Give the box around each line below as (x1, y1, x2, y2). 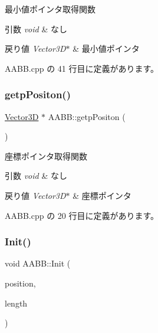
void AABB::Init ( (5, 257, 71, 269)
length (5, 297, 28, 309)
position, (5, 277, 36, 289)
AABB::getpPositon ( (48, 110, 126, 122)
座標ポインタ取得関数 (5, 149, 87, 162)
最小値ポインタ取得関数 (5, 3, 96, 15)
